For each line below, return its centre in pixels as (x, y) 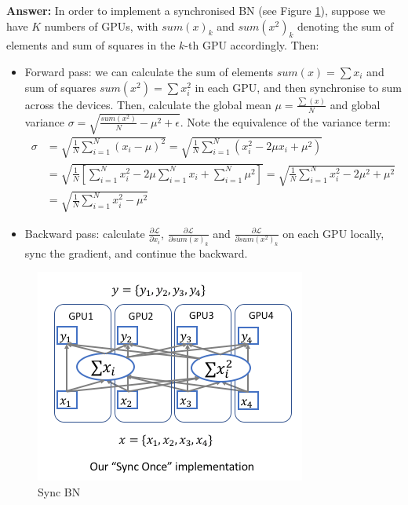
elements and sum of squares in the (91, 45)
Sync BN (59, 492)
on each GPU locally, (333, 233)
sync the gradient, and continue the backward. (136, 252)
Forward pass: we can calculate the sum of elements (149, 71)
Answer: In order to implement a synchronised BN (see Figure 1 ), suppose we (196, 10)
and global (355, 104)
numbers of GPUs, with (101, 26)
